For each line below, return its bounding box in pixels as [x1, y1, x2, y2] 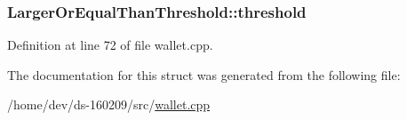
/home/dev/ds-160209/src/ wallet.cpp [7, 95, 211, 114]
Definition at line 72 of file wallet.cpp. [7, 36, 213, 54]
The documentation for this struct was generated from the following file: [7, 65, 401, 84]
